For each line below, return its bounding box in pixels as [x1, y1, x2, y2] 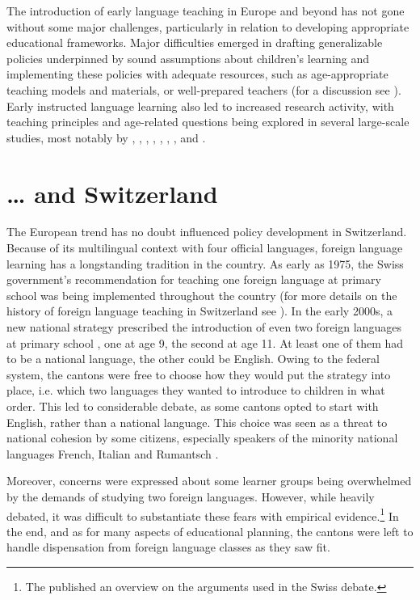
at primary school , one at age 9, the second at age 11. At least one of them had [6, 334, 404, 351]
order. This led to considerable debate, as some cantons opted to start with [6, 398, 379, 414]
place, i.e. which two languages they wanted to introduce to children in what [6, 382, 385, 399]
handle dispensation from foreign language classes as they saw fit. [6, 539, 330, 556]
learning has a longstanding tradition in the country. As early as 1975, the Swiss [6, 255, 404, 272]
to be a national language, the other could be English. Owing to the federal [6, 350, 380, 367]
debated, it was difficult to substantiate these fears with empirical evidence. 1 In [6, 505, 399, 524]
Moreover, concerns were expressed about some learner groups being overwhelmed [6, 472, 412, 489]
